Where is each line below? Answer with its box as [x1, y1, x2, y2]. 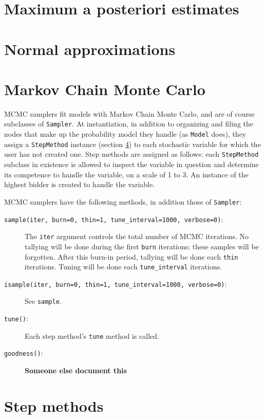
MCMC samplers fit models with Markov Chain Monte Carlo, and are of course [4, 108, 255, 119]
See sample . [25, 296, 62, 306]
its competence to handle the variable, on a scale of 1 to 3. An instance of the [4, 169, 249, 179]
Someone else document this [25, 365, 127, 376]
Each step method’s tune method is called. [25, 330, 160, 341]
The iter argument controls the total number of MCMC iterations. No [25, 231, 249, 242]
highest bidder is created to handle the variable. [4, 179, 155, 190]
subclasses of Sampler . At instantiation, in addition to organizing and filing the [4, 118, 254, 129]
